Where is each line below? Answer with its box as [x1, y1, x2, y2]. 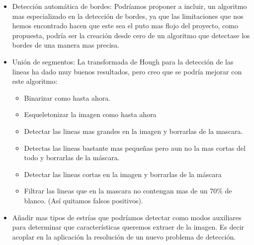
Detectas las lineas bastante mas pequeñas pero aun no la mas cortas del [24, 142, 246, 153]
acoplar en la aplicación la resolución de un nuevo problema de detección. [12, 231, 236, 242]
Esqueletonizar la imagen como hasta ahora [24, 109, 157, 120]
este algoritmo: [12, 76, 58, 86]
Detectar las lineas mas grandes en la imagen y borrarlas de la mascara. [24, 125, 243, 136]
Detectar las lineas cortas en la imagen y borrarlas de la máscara [24, 169, 222, 179]
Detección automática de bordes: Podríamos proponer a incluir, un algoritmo [12, 1, 247, 11]
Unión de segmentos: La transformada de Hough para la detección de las [12, 56, 234, 66]
